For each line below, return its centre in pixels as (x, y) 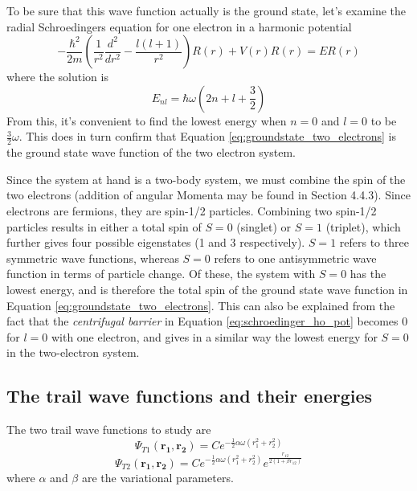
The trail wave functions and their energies (190, 396)
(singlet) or (264, 226)
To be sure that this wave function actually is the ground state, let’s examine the (206, 10)
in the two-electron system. (73, 352)
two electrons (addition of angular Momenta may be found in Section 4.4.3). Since (209, 195)
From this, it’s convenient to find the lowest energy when (147, 120)
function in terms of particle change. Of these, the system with (161, 274)
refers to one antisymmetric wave (295, 258)
